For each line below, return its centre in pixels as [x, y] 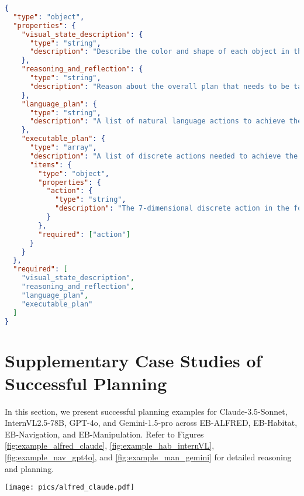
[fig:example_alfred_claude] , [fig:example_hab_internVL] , [110, 445]
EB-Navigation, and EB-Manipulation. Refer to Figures [104, 434]
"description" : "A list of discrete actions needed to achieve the [164, 156]
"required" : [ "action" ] [84, 234]
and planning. [30, 468]
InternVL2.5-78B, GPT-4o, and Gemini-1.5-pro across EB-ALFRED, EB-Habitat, [151, 423]
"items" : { [51, 165]
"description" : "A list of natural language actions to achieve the [166, 121]
